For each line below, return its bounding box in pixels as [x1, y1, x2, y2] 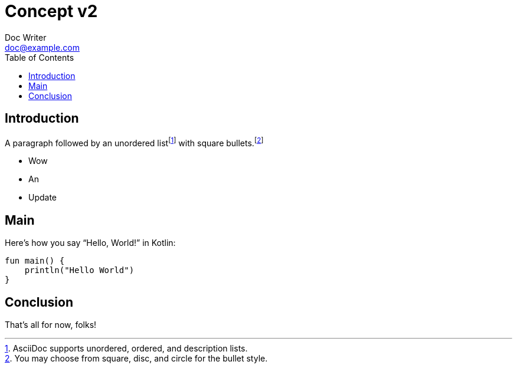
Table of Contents [5, 52, 74, 63]
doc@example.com [5, 42, 80, 52]
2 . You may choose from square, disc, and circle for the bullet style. [5, 353, 268, 363]
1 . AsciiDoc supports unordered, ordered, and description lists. [5, 343, 248, 353]
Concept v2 [5, 1, 98, 21]
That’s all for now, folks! [5, 319, 97, 330]
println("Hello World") [24, 265, 135, 275]
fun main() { [5, 256, 65, 266]
